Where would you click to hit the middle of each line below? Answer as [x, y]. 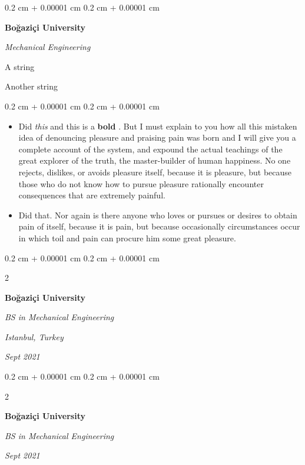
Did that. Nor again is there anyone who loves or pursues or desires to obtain [158, 215]
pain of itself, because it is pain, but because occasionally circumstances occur [159, 226]
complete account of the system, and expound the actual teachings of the [150, 149]
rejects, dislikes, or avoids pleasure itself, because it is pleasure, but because [155, 172]
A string [20, 66]
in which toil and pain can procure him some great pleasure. [127, 238]
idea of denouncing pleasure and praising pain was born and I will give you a [157, 137]
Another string [32, 86]
